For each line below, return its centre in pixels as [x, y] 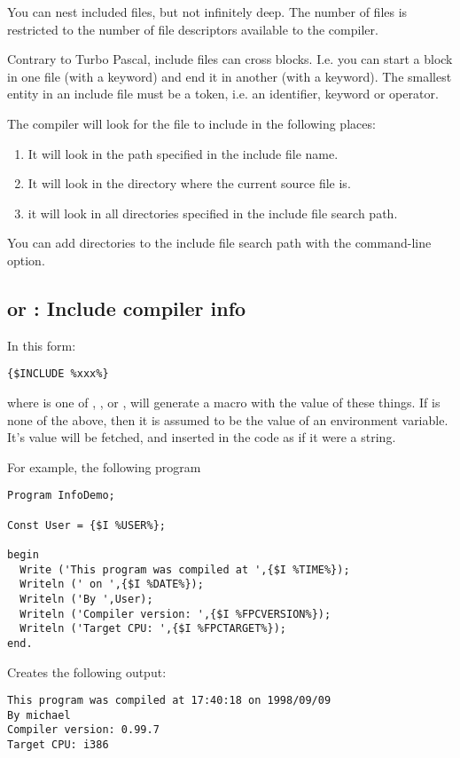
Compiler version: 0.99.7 [83, 730]
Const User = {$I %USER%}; [86, 525]
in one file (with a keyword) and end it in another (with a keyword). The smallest [230, 76]
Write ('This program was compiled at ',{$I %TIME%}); [185, 569]
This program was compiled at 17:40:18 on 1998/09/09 [169, 701]
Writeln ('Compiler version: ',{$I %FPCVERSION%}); [175, 614]
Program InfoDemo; [61, 496]
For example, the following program [104, 466]
